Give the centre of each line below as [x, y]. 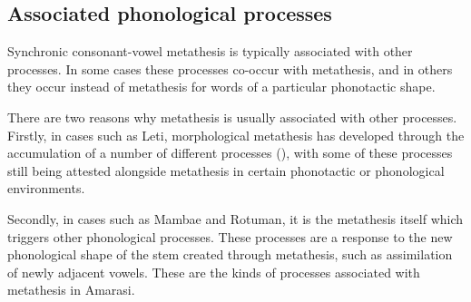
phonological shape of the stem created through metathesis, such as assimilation [230, 254]
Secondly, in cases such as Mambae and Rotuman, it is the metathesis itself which [235, 218]
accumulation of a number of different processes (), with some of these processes [230, 153]
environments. [46, 188]
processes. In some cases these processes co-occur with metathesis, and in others [230, 68]
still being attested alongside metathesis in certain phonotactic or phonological [226, 170]
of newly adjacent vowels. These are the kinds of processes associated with [214, 272]
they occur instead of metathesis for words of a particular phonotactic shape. [221, 87]
